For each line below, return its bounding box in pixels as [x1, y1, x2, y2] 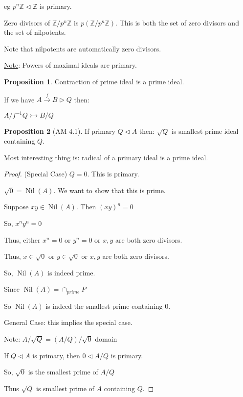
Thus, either [4, 234, 41, 245]
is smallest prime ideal [172, 126, 239, 136]
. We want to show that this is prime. [53, 185, 166, 195]
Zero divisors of [4, 17, 50, 27]
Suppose [4, 201, 29, 212]
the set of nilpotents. [4, 27, 66, 37]
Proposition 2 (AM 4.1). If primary [4, 126, 115, 136]
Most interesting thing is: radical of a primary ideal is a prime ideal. [4, 152, 208, 162]
